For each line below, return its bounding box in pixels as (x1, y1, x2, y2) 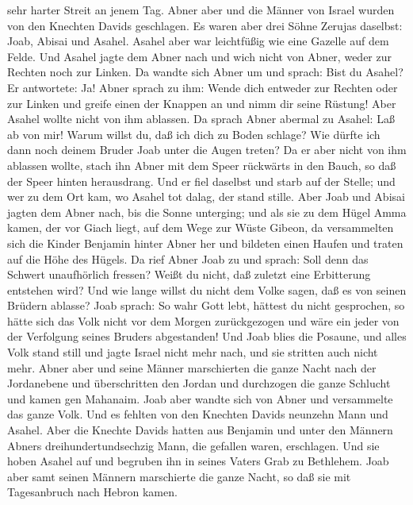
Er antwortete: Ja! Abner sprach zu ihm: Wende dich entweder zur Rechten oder (7, 79, 398, 95)
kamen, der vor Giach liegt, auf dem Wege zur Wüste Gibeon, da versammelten (7, 219, 394, 236)
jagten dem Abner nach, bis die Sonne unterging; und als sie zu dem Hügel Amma (7, 203, 407, 220)
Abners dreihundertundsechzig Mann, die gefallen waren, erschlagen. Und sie (7, 437, 380, 453)
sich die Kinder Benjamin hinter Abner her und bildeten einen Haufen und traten (7, 234, 403, 251)
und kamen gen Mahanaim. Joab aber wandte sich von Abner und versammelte (7, 390, 393, 407)
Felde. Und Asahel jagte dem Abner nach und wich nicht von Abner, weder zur (7, 48, 392, 64)
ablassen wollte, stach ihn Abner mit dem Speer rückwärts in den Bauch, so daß (7, 156, 396, 173)
